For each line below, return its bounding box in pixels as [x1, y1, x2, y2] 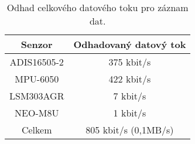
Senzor [20, 37, 53, 51]
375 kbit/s [108, 55, 151, 68]
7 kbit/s [113, 89, 146, 102]
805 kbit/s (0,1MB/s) [85, 123, 174, 136]
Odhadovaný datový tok [73, 37, 186, 51]
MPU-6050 [15, 72, 59, 85]
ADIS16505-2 [9, 55, 64, 68]
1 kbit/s [113, 106, 146, 119]
